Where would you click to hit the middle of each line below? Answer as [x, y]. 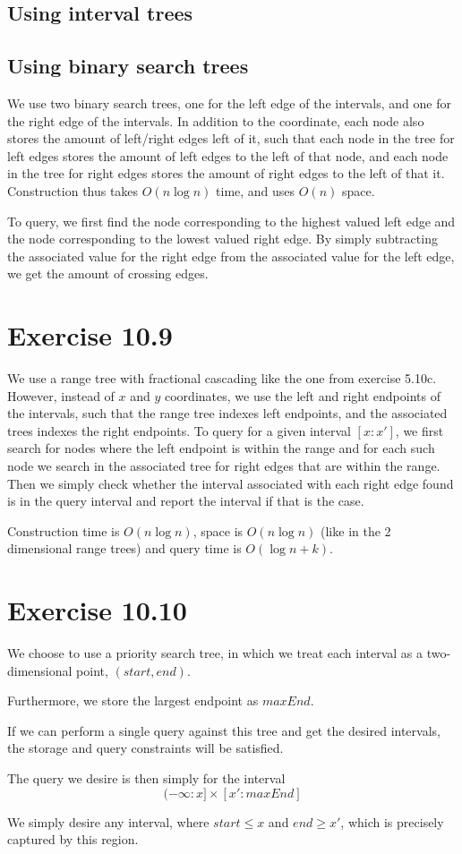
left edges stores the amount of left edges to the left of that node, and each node [228, 155]
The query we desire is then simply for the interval [146, 778]
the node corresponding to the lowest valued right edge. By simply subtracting [222, 239]
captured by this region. [73, 839]
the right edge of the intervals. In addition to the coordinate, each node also [216, 120]
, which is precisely [392, 821]
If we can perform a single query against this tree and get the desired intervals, [224, 730]
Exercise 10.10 [97, 610]
